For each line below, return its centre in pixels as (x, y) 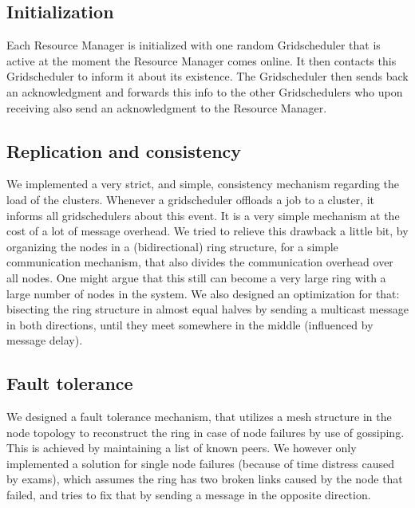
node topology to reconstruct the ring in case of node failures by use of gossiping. (206, 432)
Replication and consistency (124, 150)
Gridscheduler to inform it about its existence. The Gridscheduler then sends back (207, 76)
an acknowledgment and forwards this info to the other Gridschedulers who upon (205, 91)
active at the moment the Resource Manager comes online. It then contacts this (202, 60)
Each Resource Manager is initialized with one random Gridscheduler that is (194, 45)
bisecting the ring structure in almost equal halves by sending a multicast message (207, 309)
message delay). (45, 340)
